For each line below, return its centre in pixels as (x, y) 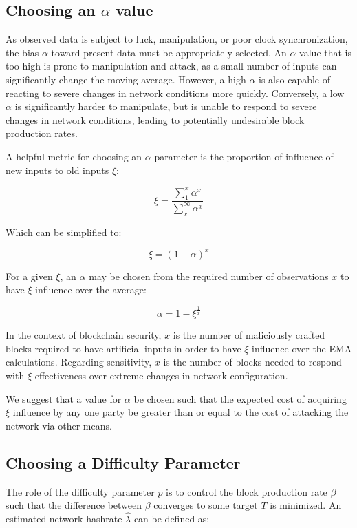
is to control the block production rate (247, 491)
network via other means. (59, 425)
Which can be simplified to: (64, 232)
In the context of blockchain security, (84, 335)
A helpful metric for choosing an (74, 156)
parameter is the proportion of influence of (244, 156)
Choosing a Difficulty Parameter (123, 462)
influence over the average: (91, 289)
